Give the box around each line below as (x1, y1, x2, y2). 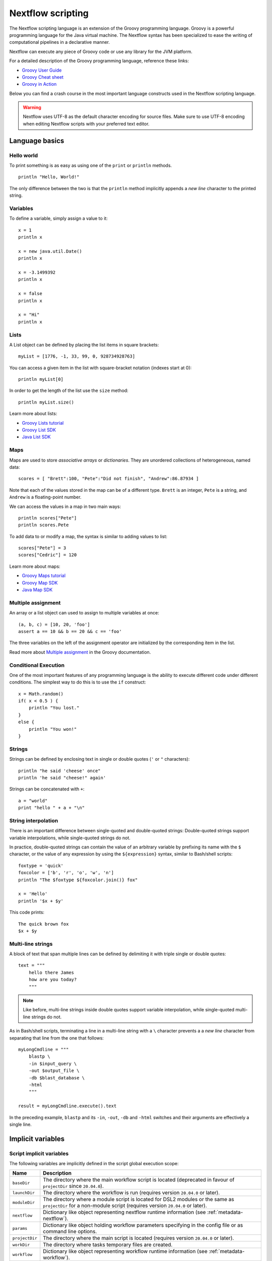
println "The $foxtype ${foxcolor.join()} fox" (18, 877, 138, 883)
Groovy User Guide (22, 67, 62, 73)
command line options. (43, 1228, 97, 1235)
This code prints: (9, 909, 45, 915)
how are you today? (28, 977, 77, 983)
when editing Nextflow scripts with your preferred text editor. (23, 121, 150, 127)
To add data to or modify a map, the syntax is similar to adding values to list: (9, 533, 168, 539)
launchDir (12, 1190, 35, 1195)
